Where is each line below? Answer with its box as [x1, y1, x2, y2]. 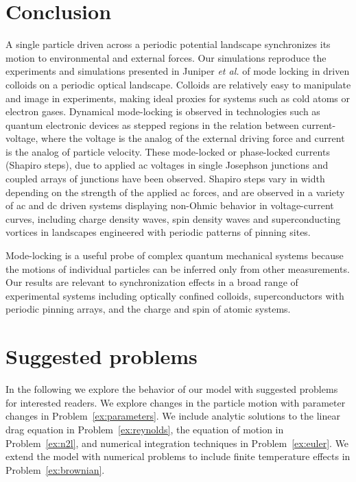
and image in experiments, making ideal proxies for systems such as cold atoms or [5, 91, 350, 105]
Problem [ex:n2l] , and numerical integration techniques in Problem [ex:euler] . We [5, 435, 349, 450]
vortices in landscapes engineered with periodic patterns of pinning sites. [5, 225, 311, 239]
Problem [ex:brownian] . [5, 462, 105, 477]
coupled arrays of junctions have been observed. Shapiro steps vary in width [5, 171, 325, 186]
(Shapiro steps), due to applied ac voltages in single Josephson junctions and [5, 158, 329, 172]
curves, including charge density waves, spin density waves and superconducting [5, 211, 341, 226]
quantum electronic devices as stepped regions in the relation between [5, 117, 299, 132]
